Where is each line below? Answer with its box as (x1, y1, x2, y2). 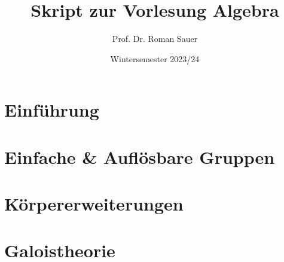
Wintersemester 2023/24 (110, 52, 200, 65)
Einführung (4, 98, 99, 122)
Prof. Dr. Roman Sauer (112, 32, 198, 45)
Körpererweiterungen (4, 191, 184, 216)
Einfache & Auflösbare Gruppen (4, 144, 275, 169)
